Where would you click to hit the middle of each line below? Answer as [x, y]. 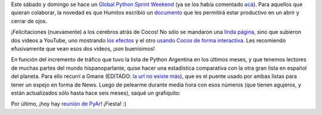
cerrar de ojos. [29, 21]
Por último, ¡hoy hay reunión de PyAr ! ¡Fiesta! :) [69, 104]
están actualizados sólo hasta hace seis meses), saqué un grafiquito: [96, 93]
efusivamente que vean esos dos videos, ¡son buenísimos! [83, 48]
